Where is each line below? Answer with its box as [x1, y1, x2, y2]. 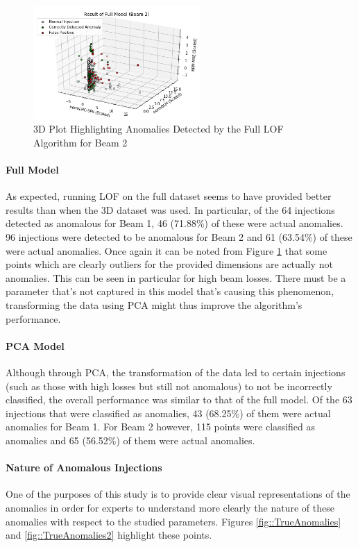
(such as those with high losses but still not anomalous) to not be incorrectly [6, 378, 332, 393]
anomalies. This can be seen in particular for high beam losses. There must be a [6, 270, 346, 285]
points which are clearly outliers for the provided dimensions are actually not [6, 257, 333, 271]
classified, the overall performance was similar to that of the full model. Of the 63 [6, 392, 352, 407]
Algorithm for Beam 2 [33, 135, 128, 149]
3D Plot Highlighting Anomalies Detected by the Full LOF [33, 121, 284, 136]
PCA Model [6, 338, 65, 353]
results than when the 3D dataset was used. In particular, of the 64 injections [6, 202, 335, 217]
